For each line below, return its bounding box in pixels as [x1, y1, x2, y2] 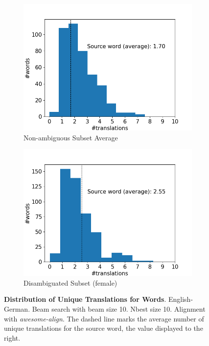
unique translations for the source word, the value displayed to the [4, 323, 203, 333]
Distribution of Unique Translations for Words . [4, 294, 166, 304]
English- [168, 294, 193, 304]
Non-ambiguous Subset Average [23, 132, 118, 142]
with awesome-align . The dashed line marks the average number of [4, 313, 204, 323]
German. [4, 303, 30, 314]
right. [4, 332, 21, 343]
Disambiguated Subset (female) [23, 277, 117, 288]
